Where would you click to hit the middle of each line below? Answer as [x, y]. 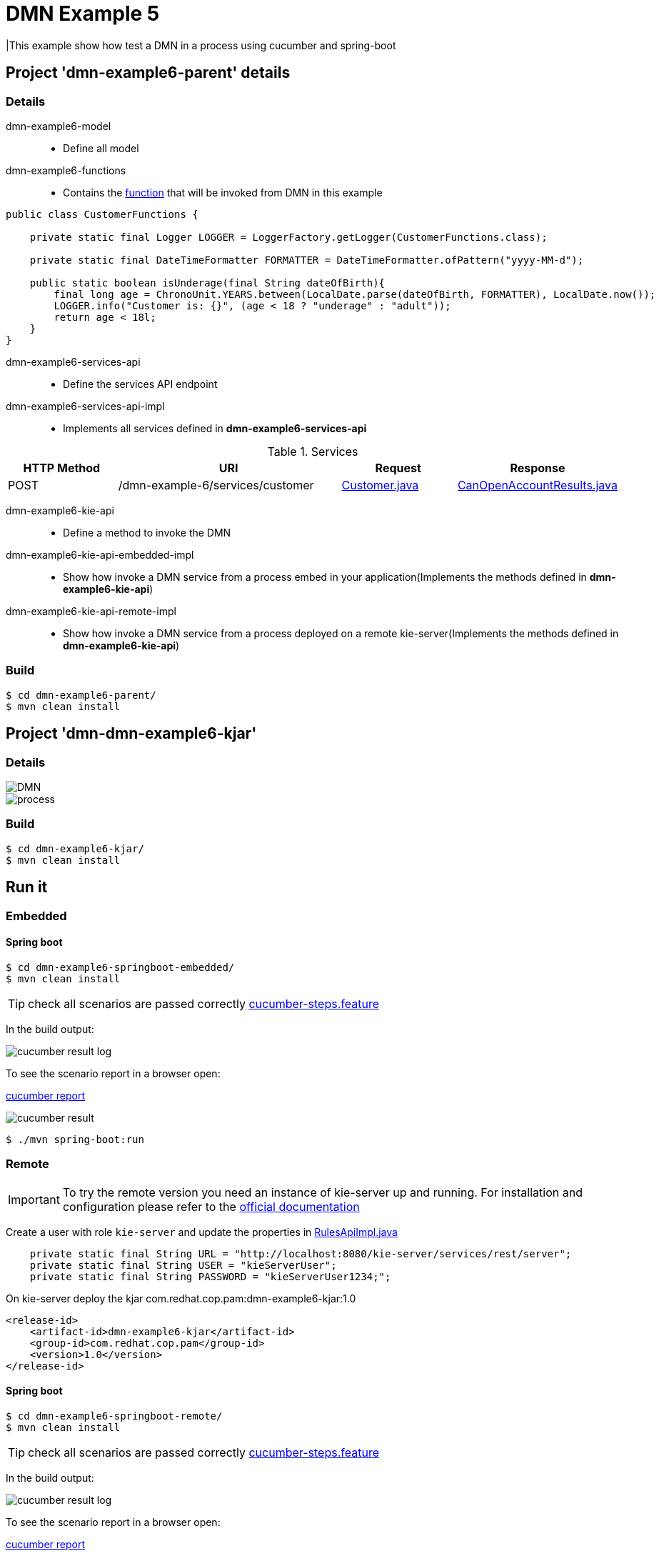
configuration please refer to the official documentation [211, 1206]
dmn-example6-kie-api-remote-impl [91, 611]
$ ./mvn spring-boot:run [75, 1139]
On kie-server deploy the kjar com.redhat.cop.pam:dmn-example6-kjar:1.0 [181, 1298]
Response [538, 468]
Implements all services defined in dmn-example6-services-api [215, 428]
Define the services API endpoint [140, 384]
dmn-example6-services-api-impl [85, 406]
